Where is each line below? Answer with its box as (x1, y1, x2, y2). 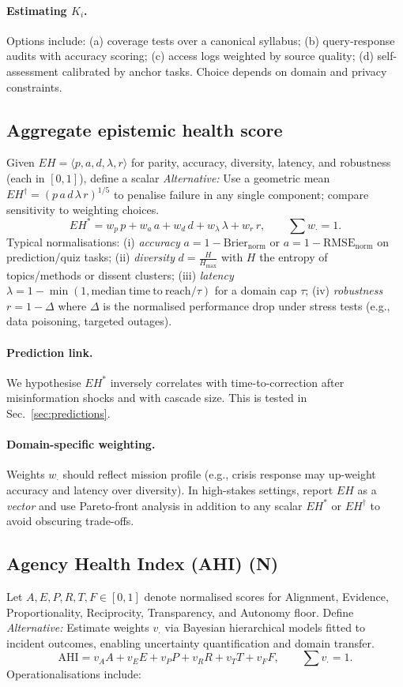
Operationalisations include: (6, 666, 141, 682)
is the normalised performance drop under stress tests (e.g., (103, 297, 390, 313)
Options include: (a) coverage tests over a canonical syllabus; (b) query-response (6, 32, 395, 48)
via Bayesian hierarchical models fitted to (164, 619, 366, 636)
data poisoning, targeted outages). (6, 313, 172, 329)
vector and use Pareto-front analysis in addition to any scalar (6, 497, 303, 513)
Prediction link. (6, 343, 93, 360)
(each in (6, 169, 45, 186)
